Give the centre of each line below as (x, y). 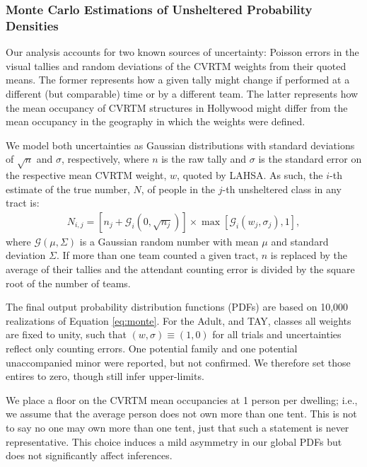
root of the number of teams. (68, 283)
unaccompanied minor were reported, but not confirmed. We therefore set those (178, 362)
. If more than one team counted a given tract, (158, 255)
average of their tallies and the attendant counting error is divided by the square (180, 269)
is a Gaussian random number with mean (169, 241)
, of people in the (178, 189)
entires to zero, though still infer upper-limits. (105, 376)
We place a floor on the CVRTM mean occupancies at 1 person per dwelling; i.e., (182, 399)
